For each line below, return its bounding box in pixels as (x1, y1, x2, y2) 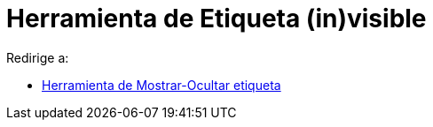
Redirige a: (6, 49, 69, 65)
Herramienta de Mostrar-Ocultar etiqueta (42, 77, 281, 93)
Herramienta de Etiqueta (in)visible (6, 4, 427, 34)
